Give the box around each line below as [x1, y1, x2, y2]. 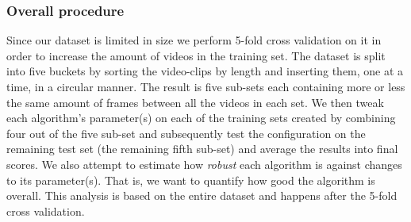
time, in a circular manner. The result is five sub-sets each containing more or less [6, 78, 405, 94]
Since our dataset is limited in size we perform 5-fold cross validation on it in [6, 32, 382, 48]
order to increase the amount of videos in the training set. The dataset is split [6, 47, 386, 63]
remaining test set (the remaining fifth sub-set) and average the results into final [6, 140, 398, 157]
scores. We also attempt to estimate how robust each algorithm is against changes [6, 155, 402, 172]
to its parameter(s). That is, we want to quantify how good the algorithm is [6, 171, 375, 188]
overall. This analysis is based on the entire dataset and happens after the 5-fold [6, 187, 398, 204]
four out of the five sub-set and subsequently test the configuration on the [6, 124, 366, 141]
